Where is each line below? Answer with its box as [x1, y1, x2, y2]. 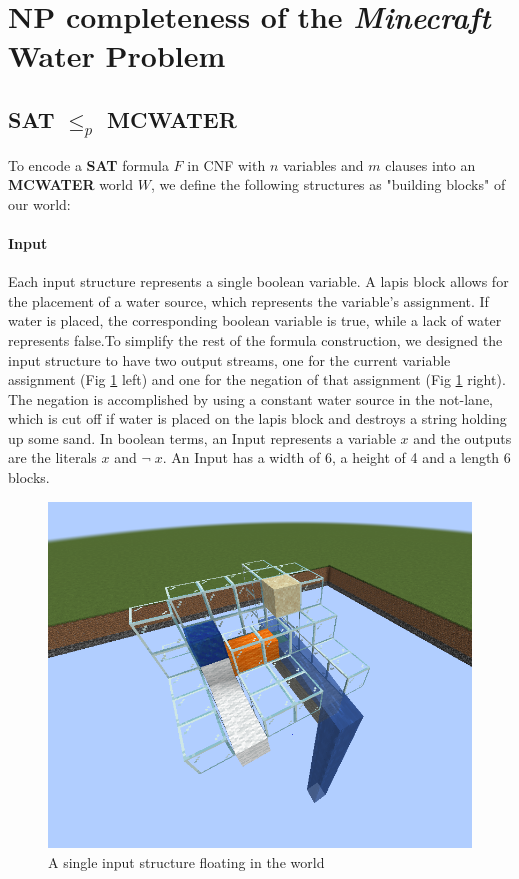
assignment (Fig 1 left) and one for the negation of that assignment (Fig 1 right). [8, 369, 506, 390]
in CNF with [187, 154, 266, 175]
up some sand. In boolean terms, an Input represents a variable [8, 427, 396, 448]
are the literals [8, 447, 97, 468]
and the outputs [413, 427, 512, 448]
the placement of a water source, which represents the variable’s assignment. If [8, 290, 489, 311]
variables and [282, 154, 364, 175]
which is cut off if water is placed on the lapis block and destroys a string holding [8, 408, 507, 429]
